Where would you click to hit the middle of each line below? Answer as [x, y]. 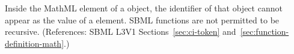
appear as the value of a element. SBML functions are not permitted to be [142, 19]
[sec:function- [265, 31]
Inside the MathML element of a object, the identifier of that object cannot [144, 8]
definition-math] [35, 43]
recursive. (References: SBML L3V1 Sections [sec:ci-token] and [121, 31]
